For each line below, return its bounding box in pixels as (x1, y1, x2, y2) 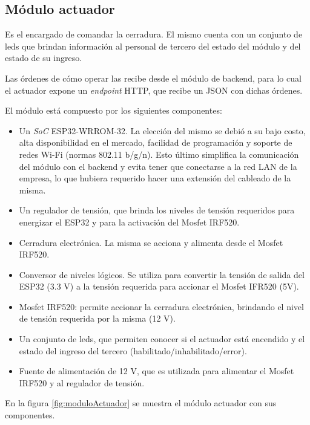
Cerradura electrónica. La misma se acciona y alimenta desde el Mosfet (19, 236, 283, 248)
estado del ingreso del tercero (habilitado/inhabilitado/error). (19, 344, 247, 357)
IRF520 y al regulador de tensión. (19, 376, 145, 389)
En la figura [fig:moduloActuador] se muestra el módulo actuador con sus (5, 397, 277, 409)
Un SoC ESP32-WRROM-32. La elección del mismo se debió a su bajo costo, (19, 124, 306, 137)
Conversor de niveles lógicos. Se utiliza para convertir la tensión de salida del (19, 268, 305, 281)
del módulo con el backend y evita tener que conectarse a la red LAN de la (19, 160, 297, 172)
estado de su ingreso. (5, 51, 82, 64)
